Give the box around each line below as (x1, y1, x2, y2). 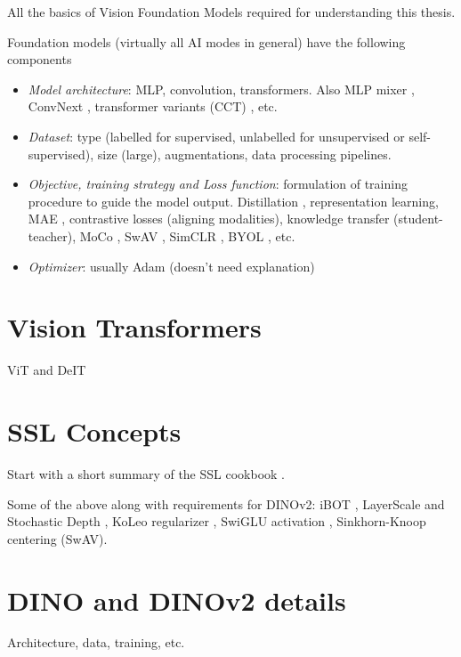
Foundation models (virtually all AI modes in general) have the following (7, 32, 406, 51)
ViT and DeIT (7, 361, 86, 379)
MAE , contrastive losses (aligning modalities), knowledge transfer (28, 209, 390, 228)
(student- (393, 209, 443, 228)
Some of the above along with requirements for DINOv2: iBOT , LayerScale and (7, 494, 445, 513)
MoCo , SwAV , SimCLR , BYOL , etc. (79, 226, 295, 245)
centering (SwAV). (7, 529, 108, 547)
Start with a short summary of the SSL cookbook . (7, 464, 286, 483)
